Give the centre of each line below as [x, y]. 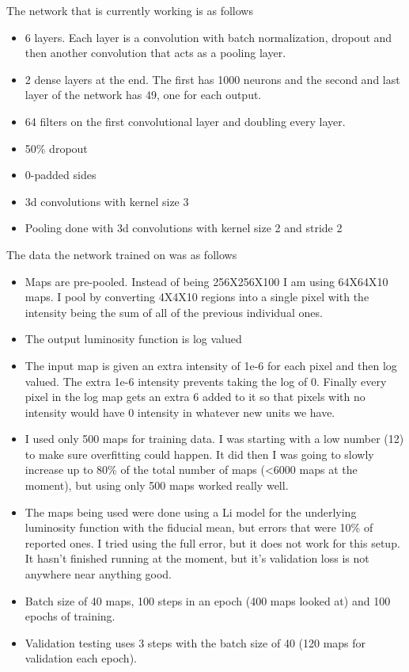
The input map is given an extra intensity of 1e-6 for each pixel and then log [211, 365]
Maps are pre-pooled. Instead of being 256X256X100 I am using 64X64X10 [206, 281]
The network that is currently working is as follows [130, 10]
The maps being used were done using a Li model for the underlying [191, 512]
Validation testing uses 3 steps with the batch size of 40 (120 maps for [195, 642]
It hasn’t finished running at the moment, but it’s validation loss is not [197, 558]
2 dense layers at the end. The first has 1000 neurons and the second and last [212, 79]
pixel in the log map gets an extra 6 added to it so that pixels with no [195, 397]
